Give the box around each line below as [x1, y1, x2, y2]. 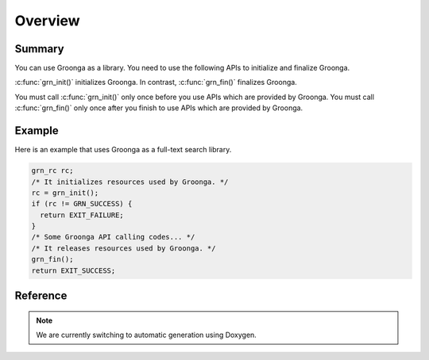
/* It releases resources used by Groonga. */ [31, 243, 216, 253]
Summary [14, 42, 64, 56]
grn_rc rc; [31, 167, 74, 175]
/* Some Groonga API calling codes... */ [31, 232, 195, 242]
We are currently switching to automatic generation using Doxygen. [36, 330, 257, 340]
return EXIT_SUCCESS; [31, 266, 116, 275]
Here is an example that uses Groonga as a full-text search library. [14, 145, 232, 155]
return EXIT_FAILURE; [40, 210, 125, 220]
